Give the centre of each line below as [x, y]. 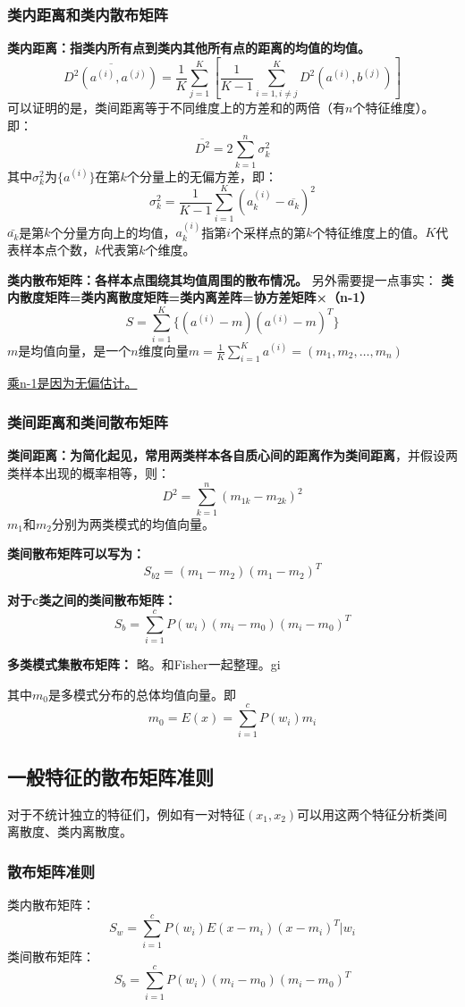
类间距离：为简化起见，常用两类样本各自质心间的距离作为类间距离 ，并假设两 [232, 455]
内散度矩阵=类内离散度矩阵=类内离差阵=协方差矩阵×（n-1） [190, 297]
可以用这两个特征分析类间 [372, 814]
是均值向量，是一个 [75, 350]
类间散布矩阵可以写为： [76, 554]
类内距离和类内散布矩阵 [88, 14]
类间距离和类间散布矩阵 [88, 422]
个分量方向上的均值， [113, 232]
